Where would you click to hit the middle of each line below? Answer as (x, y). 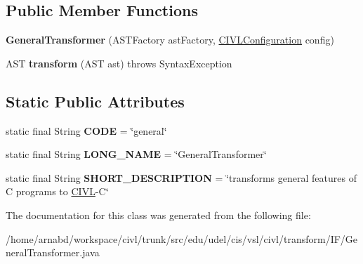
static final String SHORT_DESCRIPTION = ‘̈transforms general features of (181, 177)
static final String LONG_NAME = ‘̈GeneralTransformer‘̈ (136, 154)
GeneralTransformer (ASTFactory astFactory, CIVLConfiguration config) (170, 40)
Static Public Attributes (95, 101)
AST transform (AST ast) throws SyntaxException (119, 63)
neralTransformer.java (53, 252)
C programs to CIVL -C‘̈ (57, 191)
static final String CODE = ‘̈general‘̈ (86, 130)
